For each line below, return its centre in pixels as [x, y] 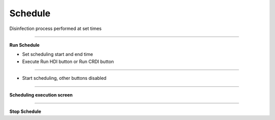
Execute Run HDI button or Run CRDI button [68, 62]
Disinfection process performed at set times [56, 28]
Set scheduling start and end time [58, 54]
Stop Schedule [25, 111]
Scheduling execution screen [41, 95]
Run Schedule [25, 45]
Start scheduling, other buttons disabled [64, 78]
